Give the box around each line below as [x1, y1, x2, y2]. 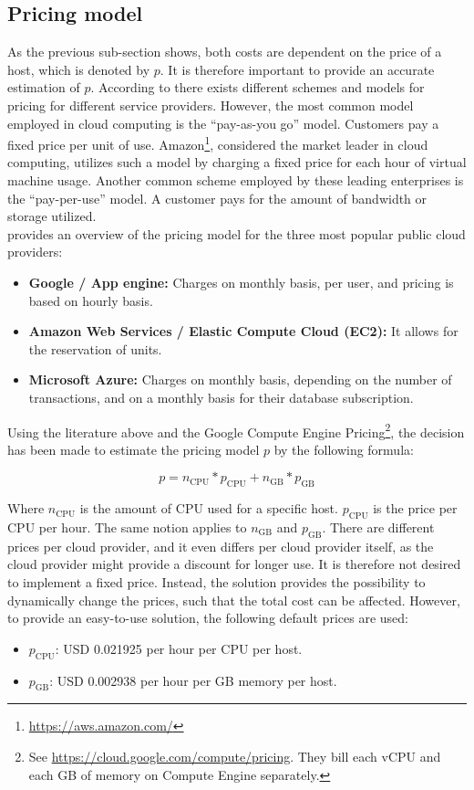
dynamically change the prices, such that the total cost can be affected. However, [7, 590, 460, 609]
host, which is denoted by [7, 59, 150, 79]
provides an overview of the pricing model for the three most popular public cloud [7, 224, 466, 243]
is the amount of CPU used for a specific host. [79, 499, 338, 518]
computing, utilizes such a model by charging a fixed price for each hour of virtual [7, 153, 467, 172]
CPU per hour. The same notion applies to [7, 517, 247, 536]
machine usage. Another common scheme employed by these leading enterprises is [7, 171, 464, 190]
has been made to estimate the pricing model [7, 439, 260, 458]
